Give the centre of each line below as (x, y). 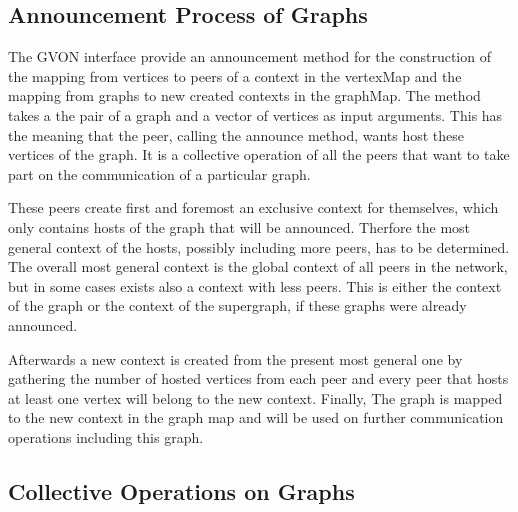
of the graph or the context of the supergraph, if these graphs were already (237, 305)
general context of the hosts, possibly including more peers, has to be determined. (259, 246)
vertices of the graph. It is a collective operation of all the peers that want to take (259, 154)
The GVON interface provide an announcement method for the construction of (249, 56)
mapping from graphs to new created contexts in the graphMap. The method (244, 95)
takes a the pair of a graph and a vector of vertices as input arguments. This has (255, 114)
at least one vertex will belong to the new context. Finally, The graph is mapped (255, 397)
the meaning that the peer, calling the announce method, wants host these (236, 134)
